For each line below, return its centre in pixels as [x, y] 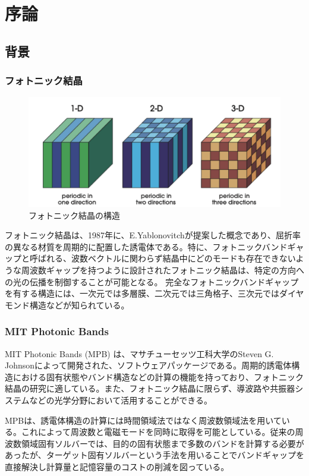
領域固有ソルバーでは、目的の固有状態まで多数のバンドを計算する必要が [163, 443]
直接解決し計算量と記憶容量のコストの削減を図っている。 [117, 466]
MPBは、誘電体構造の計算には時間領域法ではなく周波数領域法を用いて [143, 420]
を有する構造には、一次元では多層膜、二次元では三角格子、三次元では [142, 293]
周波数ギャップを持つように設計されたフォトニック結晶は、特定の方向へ [163, 270]
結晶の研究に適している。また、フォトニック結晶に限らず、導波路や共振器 [150, 388]
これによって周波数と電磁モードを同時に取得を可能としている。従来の [158, 432]
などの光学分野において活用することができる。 [121, 400]
